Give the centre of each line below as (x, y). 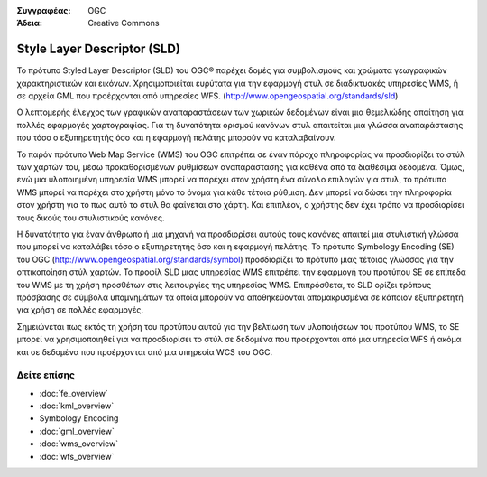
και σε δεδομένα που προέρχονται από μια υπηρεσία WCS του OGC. (145, 351)
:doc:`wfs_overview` (77, 456)
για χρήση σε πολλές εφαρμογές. (80, 310)
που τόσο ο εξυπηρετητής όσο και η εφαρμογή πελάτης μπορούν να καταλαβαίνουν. (177, 138)
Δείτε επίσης (46, 375)
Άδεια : (29, 23)
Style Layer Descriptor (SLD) (98, 49)
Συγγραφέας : (44, 10)
